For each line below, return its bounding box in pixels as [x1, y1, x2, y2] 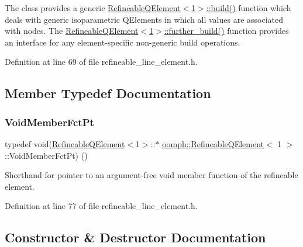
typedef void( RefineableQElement [5, 137, 125, 149]
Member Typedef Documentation [5, 84, 211, 102]
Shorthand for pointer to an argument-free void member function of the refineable [5, 169, 298, 181]
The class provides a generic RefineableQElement [5, 2, 181, 13]
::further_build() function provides [164, 25, 289, 37]
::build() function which [206, 2, 291, 13]
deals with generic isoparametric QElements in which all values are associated [5, 13, 283, 25]
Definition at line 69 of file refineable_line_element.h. [5, 55, 198, 68]
